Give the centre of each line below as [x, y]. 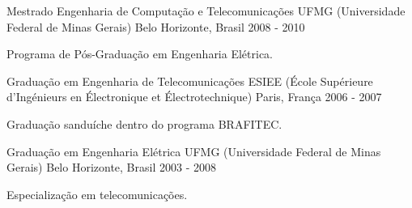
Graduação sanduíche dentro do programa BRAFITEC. [144, 123]
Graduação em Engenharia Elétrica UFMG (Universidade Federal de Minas [194, 151]
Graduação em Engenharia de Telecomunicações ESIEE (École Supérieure [190, 81]
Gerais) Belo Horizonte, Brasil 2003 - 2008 [111, 167]
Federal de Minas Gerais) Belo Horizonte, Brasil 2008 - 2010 [156, 26]
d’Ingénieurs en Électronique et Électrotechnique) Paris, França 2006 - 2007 [194, 97]
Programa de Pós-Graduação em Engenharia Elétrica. [140, 54]
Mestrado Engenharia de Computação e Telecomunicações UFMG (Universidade [206, 11]
